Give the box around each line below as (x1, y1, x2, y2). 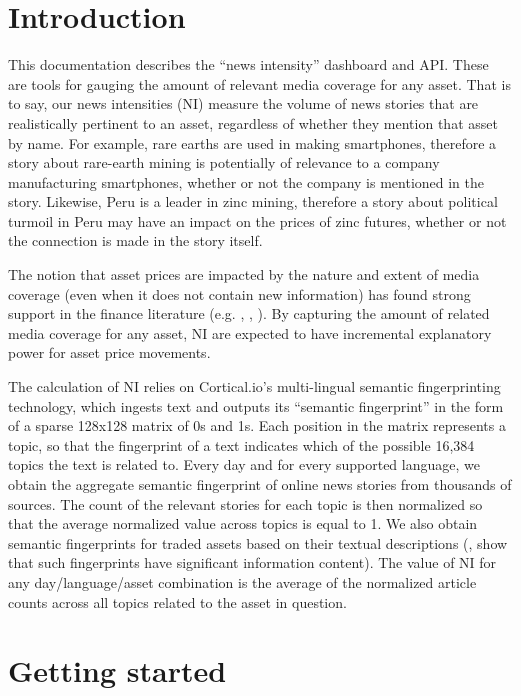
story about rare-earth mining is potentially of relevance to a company (8, 152, 440, 173)
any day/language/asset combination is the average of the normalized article (8, 571, 477, 592)
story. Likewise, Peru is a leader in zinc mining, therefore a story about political (8, 191, 498, 212)
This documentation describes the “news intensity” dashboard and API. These (8, 54, 489, 75)
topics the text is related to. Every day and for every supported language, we (8, 454, 480, 475)
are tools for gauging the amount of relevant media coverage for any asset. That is (8, 73, 511, 94)
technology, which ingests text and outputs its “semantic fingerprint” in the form (8, 395, 504, 416)
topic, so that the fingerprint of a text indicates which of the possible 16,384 (8, 434, 475, 455)
